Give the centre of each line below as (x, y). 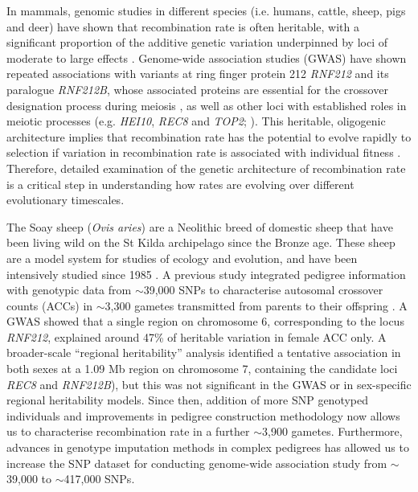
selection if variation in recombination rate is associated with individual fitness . (204, 152)
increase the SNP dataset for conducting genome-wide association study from (197, 463)
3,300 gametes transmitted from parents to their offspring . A (256, 305)
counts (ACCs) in (50, 305)
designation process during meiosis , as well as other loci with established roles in (207, 105)
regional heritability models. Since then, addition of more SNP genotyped (188, 400)
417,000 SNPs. (99, 479)
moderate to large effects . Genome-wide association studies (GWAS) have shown (207, 57)
